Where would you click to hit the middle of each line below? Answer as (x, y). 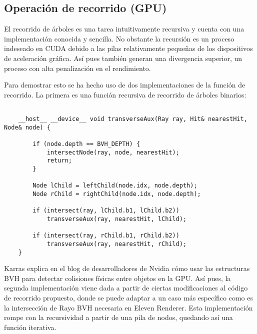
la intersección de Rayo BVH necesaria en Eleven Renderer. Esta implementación (128, 307)
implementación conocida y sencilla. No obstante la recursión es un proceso (119, 38)
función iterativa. (30, 327)
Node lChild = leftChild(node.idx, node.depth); (115, 186)
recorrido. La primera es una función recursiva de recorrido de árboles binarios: (125, 94)
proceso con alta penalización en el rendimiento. (77, 68)
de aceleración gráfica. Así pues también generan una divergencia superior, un (123, 58)
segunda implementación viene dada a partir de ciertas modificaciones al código (126, 288)
